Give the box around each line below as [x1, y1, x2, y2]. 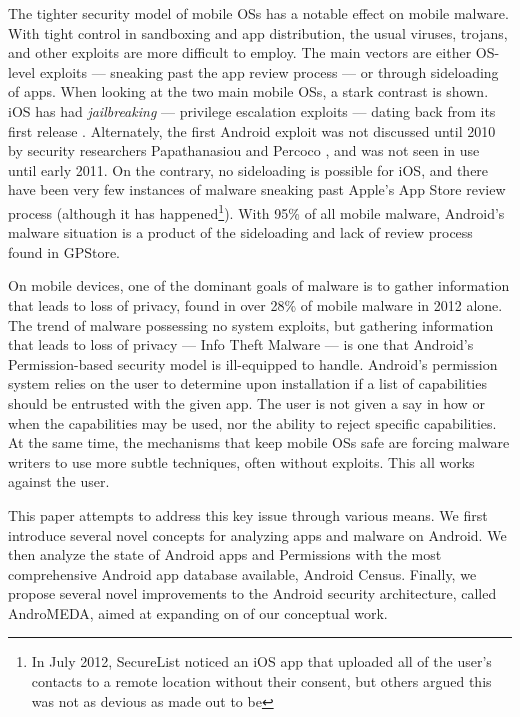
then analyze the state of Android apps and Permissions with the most [8, 544, 442, 565]
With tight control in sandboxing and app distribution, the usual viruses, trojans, [8, 22, 508, 43]
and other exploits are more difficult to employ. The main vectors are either [8, 42, 472, 63]
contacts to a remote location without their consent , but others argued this [31, 671, 492, 692]
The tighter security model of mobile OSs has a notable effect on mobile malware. [8, 3, 509, 23]
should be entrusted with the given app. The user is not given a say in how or [8, 392, 485, 413]
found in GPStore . [8, 241, 120, 262]
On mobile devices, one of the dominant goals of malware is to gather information [8, 275, 510, 296]
